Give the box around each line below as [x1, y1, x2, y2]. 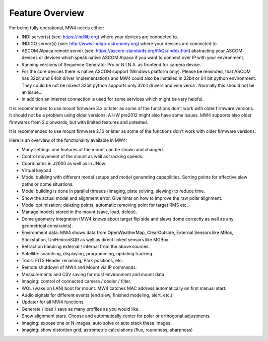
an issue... [21, 89, 43, 95]
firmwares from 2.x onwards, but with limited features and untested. [9, 119, 148, 125]
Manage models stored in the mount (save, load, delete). [21, 209, 137, 215]
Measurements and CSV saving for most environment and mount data [21, 271, 165, 277]
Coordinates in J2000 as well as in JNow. [21, 160, 106, 166]
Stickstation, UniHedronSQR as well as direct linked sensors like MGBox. [21, 236, 170, 242]
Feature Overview [9, 7, 84, 18]
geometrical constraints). [21, 223, 73, 229]
